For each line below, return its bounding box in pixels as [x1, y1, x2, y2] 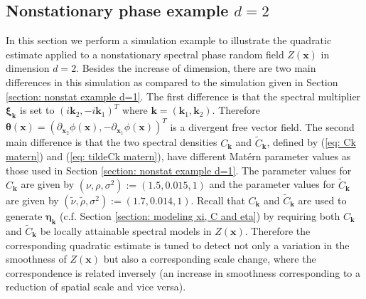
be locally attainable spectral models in [40, 223, 212, 238]
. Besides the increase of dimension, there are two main [76, 61, 316, 75]
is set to [20, 103, 55, 117]
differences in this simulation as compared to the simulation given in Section [6, 74, 338, 89]
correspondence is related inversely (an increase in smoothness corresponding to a [6, 265, 361, 280]
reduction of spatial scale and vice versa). [6, 279, 186, 294]
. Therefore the [244, 223, 311, 238]
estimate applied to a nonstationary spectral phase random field [6, 46, 284, 61]
